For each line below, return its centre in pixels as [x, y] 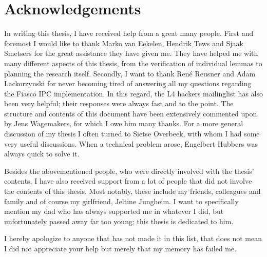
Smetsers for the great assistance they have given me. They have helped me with [131, 53]
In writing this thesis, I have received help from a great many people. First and [129, 33]
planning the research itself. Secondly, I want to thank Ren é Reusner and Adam [130, 73]
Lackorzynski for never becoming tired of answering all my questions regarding [128, 83]
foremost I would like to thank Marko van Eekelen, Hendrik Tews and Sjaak [124, 43]
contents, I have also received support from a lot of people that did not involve [128, 181]
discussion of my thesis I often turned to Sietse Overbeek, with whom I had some [132, 134]
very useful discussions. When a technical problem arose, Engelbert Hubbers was [131, 143]
